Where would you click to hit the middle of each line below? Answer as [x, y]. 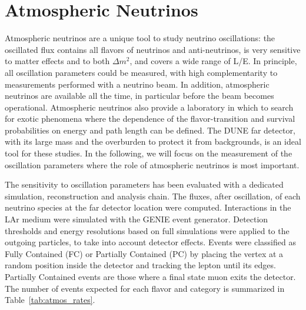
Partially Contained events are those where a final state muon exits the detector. [150, 276]
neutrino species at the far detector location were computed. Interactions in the [148, 207]
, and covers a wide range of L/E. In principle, [213, 61]
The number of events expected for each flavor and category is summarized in [145, 288]
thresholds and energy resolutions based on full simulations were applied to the [147, 230]
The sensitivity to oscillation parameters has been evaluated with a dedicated [144, 184]
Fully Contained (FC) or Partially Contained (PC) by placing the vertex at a [144, 253]
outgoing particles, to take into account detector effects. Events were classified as [150, 242]
